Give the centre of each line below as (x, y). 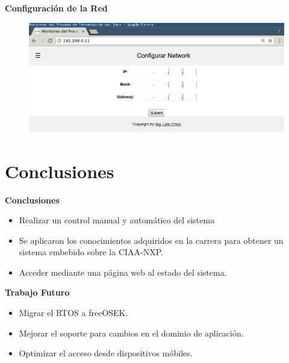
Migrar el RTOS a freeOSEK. (73, 313)
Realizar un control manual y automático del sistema (117, 220)
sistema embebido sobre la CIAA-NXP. (91, 252)
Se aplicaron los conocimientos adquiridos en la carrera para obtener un (151, 240)
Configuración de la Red (56, 8)
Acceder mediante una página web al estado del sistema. (123, 272)
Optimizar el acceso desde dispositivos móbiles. (106, 353)
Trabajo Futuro (37, 292)
